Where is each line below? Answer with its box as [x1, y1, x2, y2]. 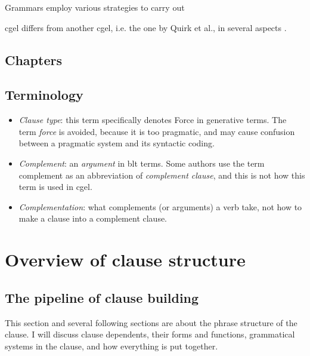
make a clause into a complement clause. [18, 212, 168, 225]
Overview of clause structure [5, 247, 246, 272]
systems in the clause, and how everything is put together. [5, 339, 218, 352]
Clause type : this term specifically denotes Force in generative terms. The [18, 113, 287, 126]
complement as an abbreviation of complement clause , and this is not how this [18, 168, 305, 181]
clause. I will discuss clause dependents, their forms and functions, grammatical [5, 328, 295, 340]
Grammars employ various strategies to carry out [5, 1, 185, 13]
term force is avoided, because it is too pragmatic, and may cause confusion [18, 125, 295, 137]
